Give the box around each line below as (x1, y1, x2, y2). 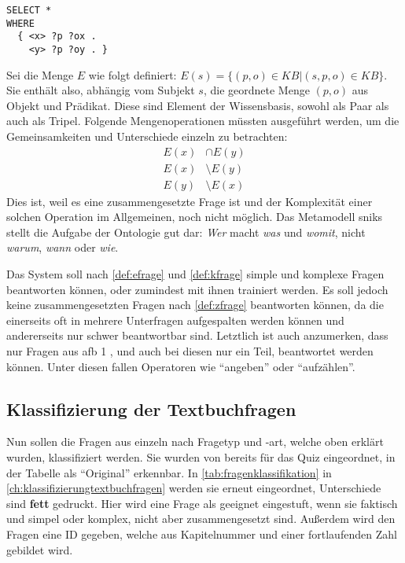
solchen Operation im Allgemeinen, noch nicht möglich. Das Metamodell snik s (6, 208, 383, 225)
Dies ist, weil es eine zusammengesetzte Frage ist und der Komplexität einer (6, 193, 373, 209)
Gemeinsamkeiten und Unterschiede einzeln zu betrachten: (6, 128, 288, 144)
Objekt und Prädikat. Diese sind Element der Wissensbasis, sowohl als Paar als (6, 97, 389, 113)
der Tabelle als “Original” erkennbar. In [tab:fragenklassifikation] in (6, 464, 332, 480)
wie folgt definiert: (88, 66, 177, 83)
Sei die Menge (6, 66, 74, 83)
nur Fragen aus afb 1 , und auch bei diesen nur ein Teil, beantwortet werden (6, 343, 374, 359)
